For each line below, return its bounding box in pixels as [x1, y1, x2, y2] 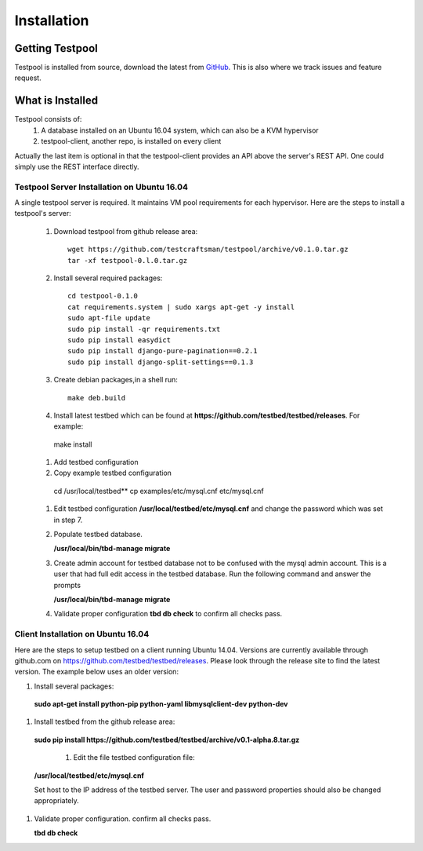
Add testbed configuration [53, 458, 139, 467]
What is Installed [14, 94, 98, 108]
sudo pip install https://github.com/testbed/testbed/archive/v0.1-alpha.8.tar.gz [34, 735, 300, 744]
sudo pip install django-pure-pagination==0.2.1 [67, 346, 258, 356]
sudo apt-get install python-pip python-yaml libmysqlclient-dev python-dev [34, 699, 288, 709]
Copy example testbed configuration [53, 468, 172, 478]
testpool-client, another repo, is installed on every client [41, 137, 222, 146]
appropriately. [34, 796, 80, 805]
